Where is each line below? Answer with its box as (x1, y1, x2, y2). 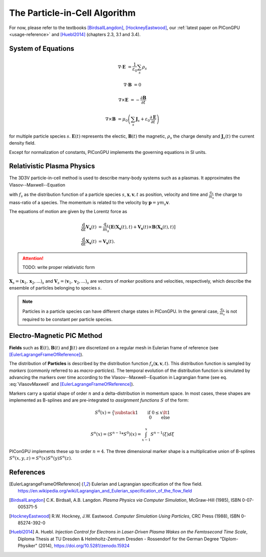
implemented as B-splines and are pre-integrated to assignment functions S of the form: (9, 397, 189, 403)
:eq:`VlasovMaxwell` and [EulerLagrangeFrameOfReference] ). (9, 381, 134, 387)
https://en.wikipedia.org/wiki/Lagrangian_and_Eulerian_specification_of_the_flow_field (18, 488, 192, 494)
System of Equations (9, 44, 74, 53)
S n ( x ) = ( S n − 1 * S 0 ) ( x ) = (90, 431, 141, 437)
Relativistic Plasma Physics (9, 162, 96, 170)
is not (226, 308, 237, 314)
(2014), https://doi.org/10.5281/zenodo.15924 (38, 543, 130, 549)
